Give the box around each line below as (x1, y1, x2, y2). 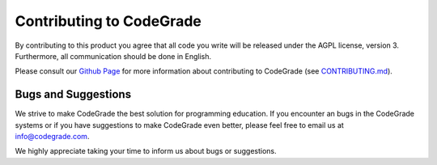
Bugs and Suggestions (15, 87, 132, 101)
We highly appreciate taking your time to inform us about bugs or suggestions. (15, 146, 277, 156)
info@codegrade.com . (15, 132, 90, 142)
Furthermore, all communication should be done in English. (15, 51, 212, 61)
